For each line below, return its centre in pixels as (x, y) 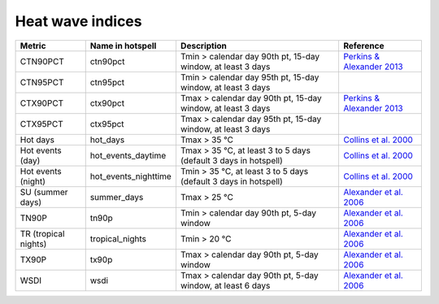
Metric (33, 46)
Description (204, 46)
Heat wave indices (78, 21)
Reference (363, 46)
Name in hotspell (123, 46)
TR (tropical (42, 233)
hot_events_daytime (128, 155)
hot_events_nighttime (131, 176)
